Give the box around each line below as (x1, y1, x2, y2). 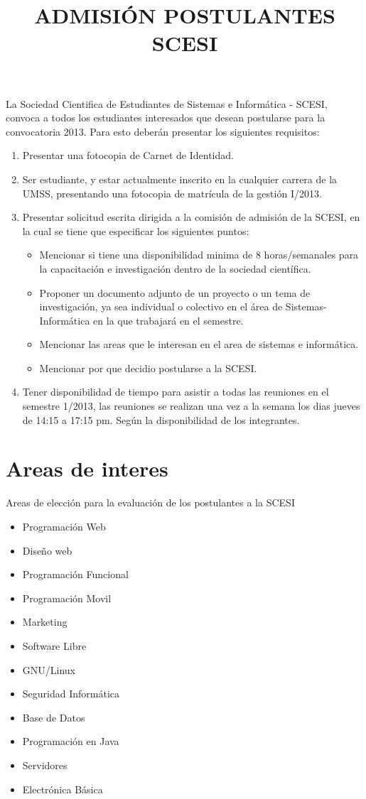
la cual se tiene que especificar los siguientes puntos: (22, 223, 249, 238)
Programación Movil (22, 590, 112, 605)
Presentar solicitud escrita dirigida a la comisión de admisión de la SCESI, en (22, 210, 360, 224)
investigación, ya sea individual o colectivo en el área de (39, 299, 283, 314)
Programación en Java (22, 734, 119, 749)
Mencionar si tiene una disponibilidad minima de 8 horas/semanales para (39, 247, 359, 262)
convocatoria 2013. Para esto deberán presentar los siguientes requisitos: (6, 124, 320, 138)
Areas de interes (6, 454, 168, 483)
